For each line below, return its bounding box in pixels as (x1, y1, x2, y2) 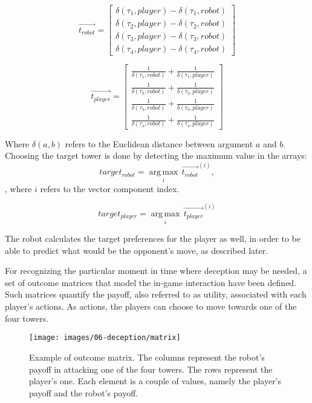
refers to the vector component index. (40, 182, 180, 195)
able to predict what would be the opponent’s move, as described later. (5, 244, 268, 256)
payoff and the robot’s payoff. (29, 386, 138, 399)
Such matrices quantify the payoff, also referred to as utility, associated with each (5, 288, 307, 301)
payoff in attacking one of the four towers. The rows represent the (29, 362, 273, 375)
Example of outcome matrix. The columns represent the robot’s (29, 350, 265, 363)
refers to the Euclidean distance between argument (65, 137, 253, 150)
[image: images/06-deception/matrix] (29, 333, 181, 342)
